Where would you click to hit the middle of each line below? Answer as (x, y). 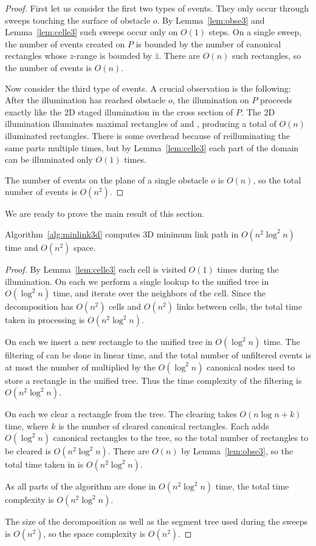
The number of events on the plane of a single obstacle (107, 179)
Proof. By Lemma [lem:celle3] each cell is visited (95, 269)
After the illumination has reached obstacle (85, 100)
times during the (248, 269)
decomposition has (39, 306)
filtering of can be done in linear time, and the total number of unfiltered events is (158, 355)
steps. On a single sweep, (255, 32)
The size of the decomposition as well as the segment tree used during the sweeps (156, 521)
